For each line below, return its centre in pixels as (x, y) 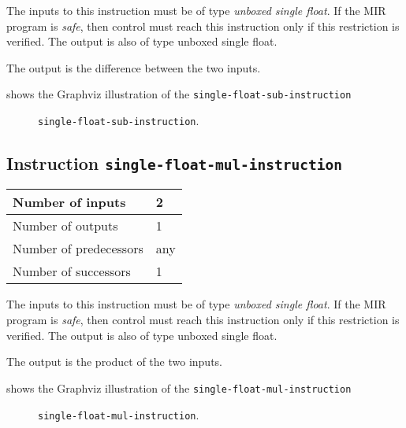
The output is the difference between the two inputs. (134, 67)
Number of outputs (65, 226)
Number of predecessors (78, 249)
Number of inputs (69, 202)
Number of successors (72, 271)
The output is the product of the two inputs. (114, 362)
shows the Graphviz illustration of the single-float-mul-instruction (179, 387)
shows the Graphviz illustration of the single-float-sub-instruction (179, 94)
